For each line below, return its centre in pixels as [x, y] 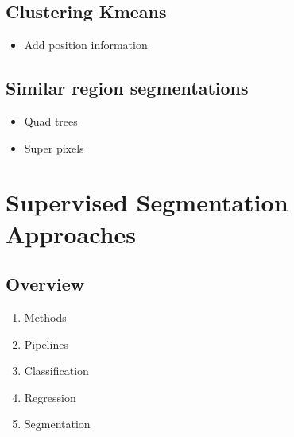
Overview [45, 284]
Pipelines [46, 344]
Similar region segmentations [127, 88]
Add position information [86, 45]
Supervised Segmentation [147, 202]
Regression [50, 397]
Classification [56, 371]
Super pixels [54, 147]
